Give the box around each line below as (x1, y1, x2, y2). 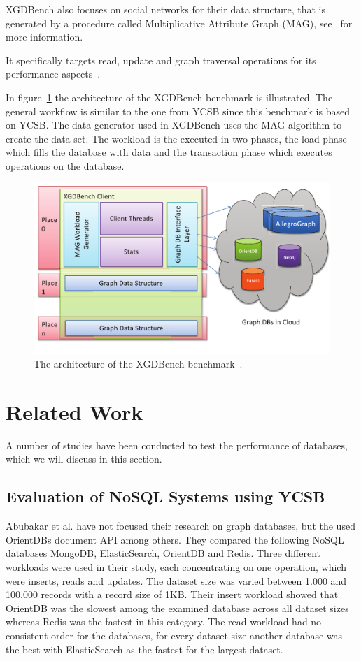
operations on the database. (6, 158, 125, 173)
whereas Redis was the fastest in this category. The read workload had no (6, 614, 322, 629)
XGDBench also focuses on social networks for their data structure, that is (6, 2, 325, 16)
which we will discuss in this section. (6, 451, 162, 466)
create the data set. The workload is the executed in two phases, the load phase (6, 131, 347, 145)
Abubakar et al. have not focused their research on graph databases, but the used (6, 518, 355, 533)
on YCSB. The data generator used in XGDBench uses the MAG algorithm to (6, 117, 342, 132)
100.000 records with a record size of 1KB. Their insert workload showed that (6, 587, 339, 602)
